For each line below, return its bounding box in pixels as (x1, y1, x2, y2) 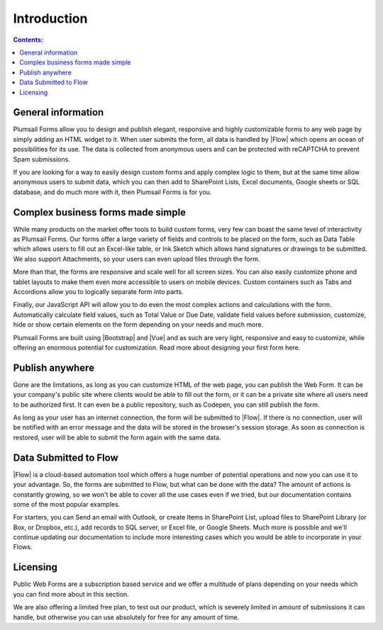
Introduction (13, 11, 88, 26)
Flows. (13, 543, 33, 551)
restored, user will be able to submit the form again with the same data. (13, 433, 221, 441)
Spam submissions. (13, 154, 70, 163)
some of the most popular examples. (13, 500, 121, 508)
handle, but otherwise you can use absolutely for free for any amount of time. (13, 613, 240, 621)
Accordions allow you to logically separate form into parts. (13, 288, 184, 296)
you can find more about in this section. (13, 590, 129, 598)
